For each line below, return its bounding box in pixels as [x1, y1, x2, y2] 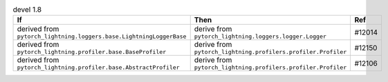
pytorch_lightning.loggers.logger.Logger [194, 33, 326, 41]
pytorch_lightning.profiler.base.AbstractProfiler [17, 64, 180, 72]
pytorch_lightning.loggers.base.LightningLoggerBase [17, 33, 187, 41]
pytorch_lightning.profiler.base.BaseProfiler [17, 48, 167, 56]
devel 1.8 [12, 5, 41, 14]
